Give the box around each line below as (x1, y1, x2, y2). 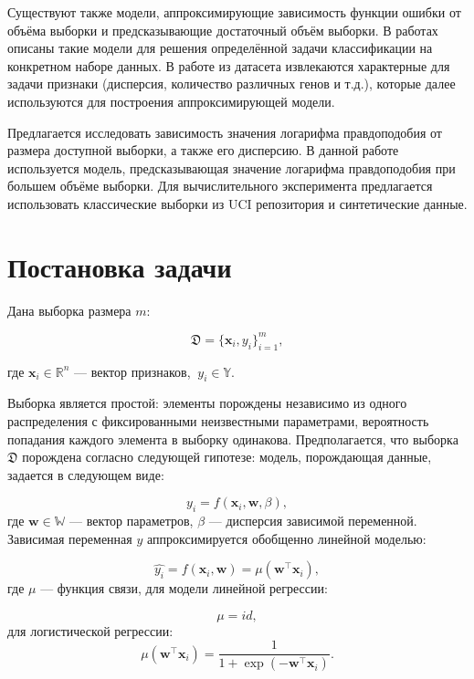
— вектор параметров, (69, 511, 194, 530)
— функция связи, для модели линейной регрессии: (40, 579, 328, 598)
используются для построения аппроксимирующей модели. (7, 91, 335, 110)
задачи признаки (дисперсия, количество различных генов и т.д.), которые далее (7, 74, 456, 93)
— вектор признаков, (74, 361, 191, 381)
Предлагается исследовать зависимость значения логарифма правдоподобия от (7, 122, 442, 141)
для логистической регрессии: (7, 621, 174, 640)
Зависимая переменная (7, 528, 132, 548)
